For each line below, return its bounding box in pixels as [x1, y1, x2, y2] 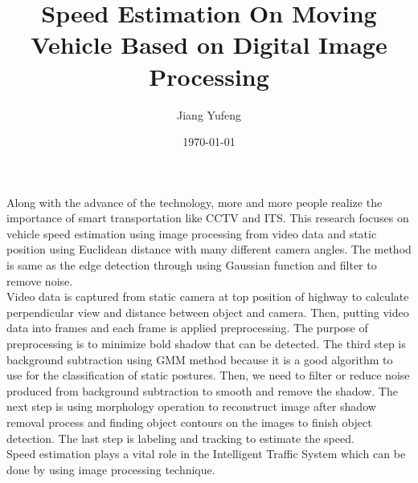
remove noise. [6, 272, 73, 289]
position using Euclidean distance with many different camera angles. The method [6, 241, 412, 258]
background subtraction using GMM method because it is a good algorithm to [6, 351, 393, 367]
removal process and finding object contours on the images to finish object [6, 414, 372, 430]
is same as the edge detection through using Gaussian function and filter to [6, 257, 377, 274]
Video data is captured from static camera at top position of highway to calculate [6, 288, 409, 305]
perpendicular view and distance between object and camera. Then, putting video [6, 303, 409, 320]
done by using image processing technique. [6, 461, 215, 477]
